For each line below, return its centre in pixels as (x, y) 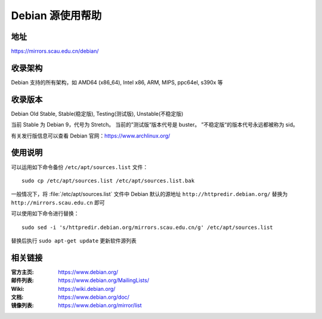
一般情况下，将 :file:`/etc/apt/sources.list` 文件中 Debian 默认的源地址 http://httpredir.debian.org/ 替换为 (149, 194)
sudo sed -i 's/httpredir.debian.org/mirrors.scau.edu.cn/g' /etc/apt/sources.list (148, 227)
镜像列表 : (22, 305)
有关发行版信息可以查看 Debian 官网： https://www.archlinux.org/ (91, 136)
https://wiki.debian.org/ (87, 289)
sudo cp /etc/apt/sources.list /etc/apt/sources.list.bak (108, 180)
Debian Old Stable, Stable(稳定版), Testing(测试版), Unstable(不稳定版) (97, 114)
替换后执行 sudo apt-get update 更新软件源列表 (74, 240)
